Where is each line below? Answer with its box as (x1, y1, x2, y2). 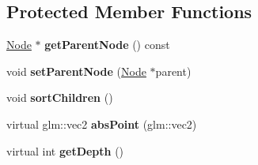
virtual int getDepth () (6, 142, 124, 159)
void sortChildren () (6, 89, 113, 106)
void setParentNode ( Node (6, 62, 146, 79)
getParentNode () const (44, 36, 170, 53)
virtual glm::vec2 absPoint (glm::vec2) (6, 115, 197, 132)
